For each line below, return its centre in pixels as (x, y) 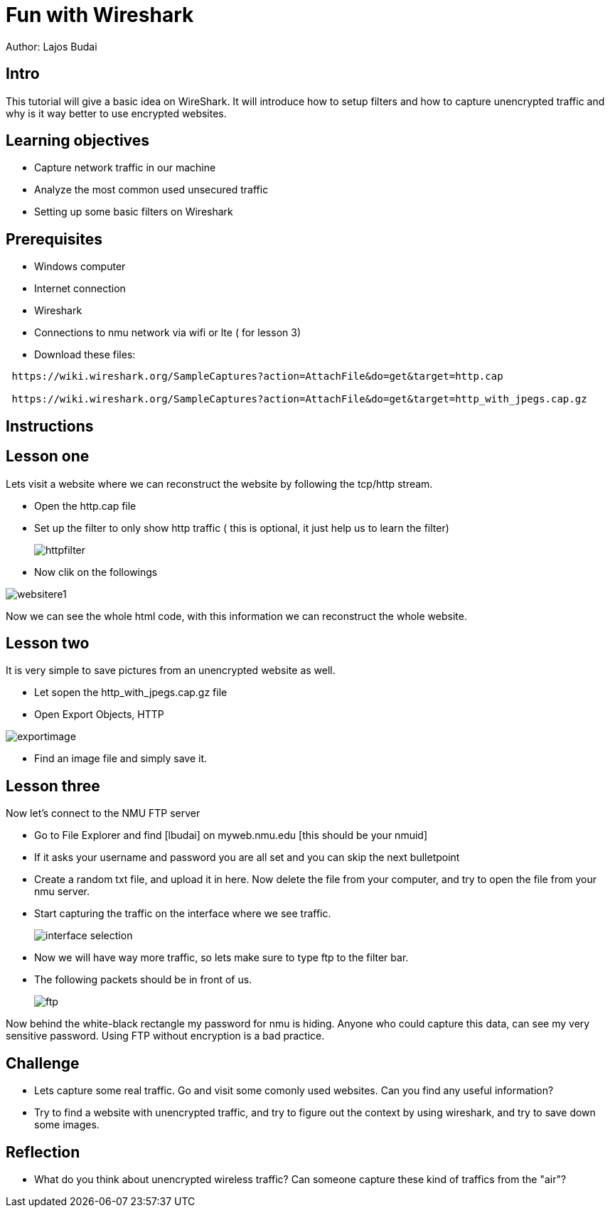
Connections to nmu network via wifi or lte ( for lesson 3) (168, 333)
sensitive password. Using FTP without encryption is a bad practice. (165, 1036)
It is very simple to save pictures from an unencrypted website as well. (171, 670)
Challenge (43, 1063)
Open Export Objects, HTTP (99, 715)
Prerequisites (54, 239)
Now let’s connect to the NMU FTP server (103, 813)
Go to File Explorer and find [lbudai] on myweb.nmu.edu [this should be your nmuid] (231, 835)
